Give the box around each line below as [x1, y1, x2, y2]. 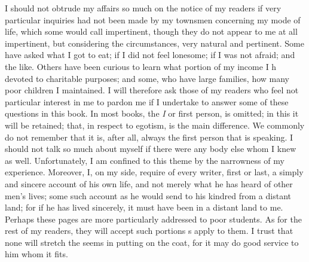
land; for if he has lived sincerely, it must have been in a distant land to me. [5, 201, 283, 214]
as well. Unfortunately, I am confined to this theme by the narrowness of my [5, 154, 284, 166]
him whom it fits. [5, 248, 68, 260]
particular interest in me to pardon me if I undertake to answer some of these [5, 95, 289, 108]
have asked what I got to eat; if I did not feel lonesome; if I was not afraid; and [5, 48, 295, 61]
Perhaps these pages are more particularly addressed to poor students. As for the [5, 212, 302, 225]
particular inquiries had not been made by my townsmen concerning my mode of [5, 13, 301, 26]
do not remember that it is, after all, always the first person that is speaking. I [5, 130, 293, 143]
